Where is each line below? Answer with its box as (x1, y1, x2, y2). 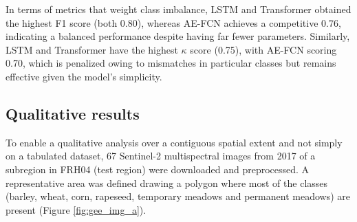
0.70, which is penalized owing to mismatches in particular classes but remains (6, 56, 336, 70)
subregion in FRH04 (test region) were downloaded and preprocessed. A (6, 162, 310, 176)
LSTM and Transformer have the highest (6, 42, 178, 56)
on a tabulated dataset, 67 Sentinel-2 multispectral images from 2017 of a (6, 148, 316, 163)
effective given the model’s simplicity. (6, 69, 162, 83)
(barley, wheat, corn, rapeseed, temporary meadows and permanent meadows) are (6, 189, 350, 203)
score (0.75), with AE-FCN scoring (190, 42, 337, 56)
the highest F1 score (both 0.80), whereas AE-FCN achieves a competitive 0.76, (6, 15, 341, 30)
